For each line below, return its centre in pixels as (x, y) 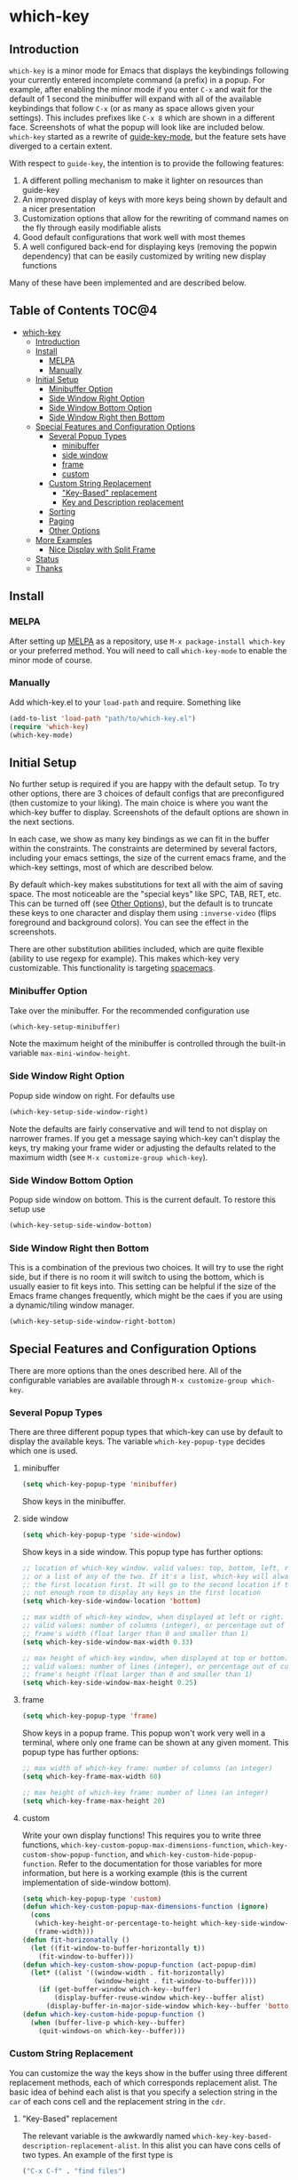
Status (47, 558)
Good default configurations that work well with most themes (133, 237)
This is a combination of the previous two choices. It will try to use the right (146, 1268)
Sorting (62, 511)
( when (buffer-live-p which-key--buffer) (108, 2023)
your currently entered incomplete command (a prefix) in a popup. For (137, 80)
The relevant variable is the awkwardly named (106, 2136)
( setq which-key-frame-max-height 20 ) (94, 1801)
